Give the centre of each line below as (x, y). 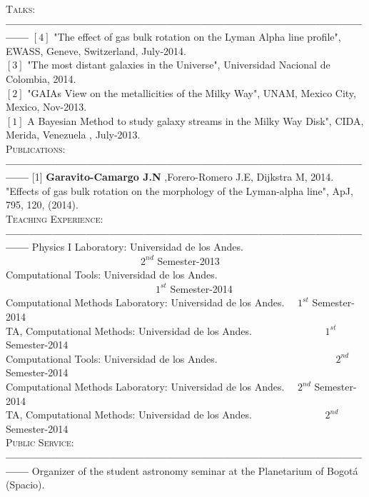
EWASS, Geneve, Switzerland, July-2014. (96, 50)
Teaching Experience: (55, 218)
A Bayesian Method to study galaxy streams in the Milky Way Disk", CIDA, (196, 120)
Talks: (21, 9)
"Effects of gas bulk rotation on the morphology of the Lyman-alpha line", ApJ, (180, 190)
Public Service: (40, 442)
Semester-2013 (188, 260)
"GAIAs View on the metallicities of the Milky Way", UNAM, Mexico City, (192, 92)
